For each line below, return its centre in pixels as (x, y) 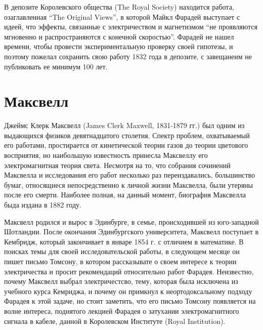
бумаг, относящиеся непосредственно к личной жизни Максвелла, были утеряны (129, 184)
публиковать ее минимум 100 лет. (56, 66)
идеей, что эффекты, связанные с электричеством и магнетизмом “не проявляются (131, 27)
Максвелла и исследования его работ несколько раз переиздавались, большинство (130, 175)
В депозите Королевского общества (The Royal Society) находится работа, (119, 7)
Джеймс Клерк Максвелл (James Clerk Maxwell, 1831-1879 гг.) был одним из (124, 125)
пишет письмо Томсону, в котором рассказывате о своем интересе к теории (120, 261)
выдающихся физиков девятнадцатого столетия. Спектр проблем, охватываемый (127, 135)
